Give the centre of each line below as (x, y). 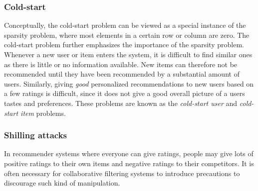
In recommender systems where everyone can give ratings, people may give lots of (129, 153)
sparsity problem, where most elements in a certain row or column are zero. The (127, 35)
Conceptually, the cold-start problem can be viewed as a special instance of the (125, 25)
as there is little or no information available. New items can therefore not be (121, 64)
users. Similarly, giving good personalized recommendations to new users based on (129, 83)
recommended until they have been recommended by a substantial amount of (122, 74)
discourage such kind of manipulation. (62, 183)
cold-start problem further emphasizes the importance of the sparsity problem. (124, 45)
